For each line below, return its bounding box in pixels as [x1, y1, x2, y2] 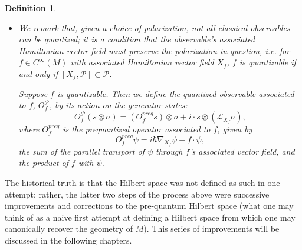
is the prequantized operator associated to [63, 123, 211, 135]
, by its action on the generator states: [49, 99, 188, 111]
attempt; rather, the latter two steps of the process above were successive [5, 188, 270, 200]
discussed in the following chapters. [5, 234, 132, 246]
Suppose [18, 87, 48, 99]
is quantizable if [239, 56, 296, 68]
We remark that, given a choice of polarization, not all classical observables [18, 21, 290, 34]
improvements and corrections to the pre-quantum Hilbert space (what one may [5, 199, 294, 212]
